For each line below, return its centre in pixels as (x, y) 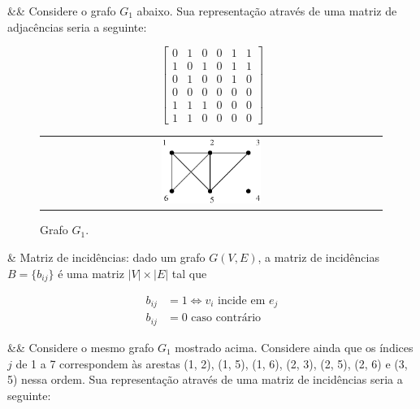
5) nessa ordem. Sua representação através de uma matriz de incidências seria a (205, 379)
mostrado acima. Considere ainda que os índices (294, 347)
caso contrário (226, 318)
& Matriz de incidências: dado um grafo (106, 257)
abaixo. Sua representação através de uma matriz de (267, 11)
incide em (242, 300)
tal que (189, 273)
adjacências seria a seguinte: (77, 26)
